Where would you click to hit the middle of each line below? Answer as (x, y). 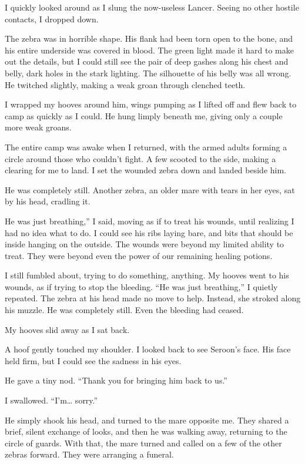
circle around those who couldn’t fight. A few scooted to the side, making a (140, 158)
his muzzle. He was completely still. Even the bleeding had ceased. (124, 310)
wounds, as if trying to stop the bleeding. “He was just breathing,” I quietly (141, 286)
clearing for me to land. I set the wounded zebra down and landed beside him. (145, 170)
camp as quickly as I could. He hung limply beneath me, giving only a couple (144, 115)
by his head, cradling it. (48, 201)
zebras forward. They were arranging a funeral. (89, 454)
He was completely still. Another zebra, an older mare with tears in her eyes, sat (150, 189)
